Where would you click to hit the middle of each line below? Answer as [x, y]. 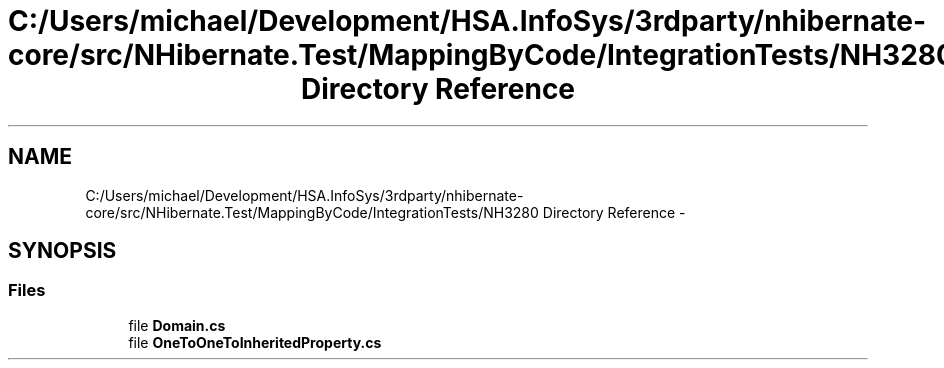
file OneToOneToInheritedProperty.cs [255, 342]
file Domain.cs [177, 325]
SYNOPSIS [62, 251]
